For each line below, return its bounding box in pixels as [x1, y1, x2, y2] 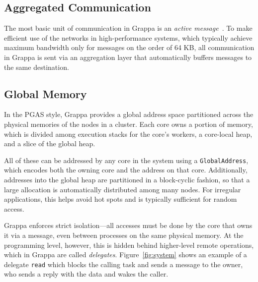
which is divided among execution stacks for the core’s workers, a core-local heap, [4, 128, 253, 139]
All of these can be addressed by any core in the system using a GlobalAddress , [4, 155, 249, 165]
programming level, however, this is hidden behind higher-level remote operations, [4, 239, 254, 250]
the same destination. [4, 61, 69, 72]
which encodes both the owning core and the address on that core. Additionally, [4, 165, 248, 175]
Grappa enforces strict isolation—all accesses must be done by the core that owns [4, 220, 253, 230]
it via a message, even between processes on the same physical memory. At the [4, 229, 244, 240]
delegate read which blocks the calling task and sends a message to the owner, [4, 259, 243, 269]
